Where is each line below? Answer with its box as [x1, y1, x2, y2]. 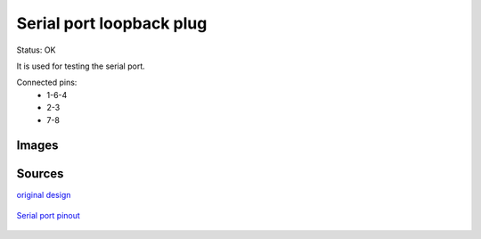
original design [16, 190, 71, 201]
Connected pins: [16, 77, 77, 88]
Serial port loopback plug [16, 13, 208, 33]
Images [16, 138, 59, 153]
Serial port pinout [16, 210, 80, 220]
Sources [16, 166, 64, 182]
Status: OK [16, 45, 56, 55]
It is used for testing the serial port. [16, 61, 146, 71]
